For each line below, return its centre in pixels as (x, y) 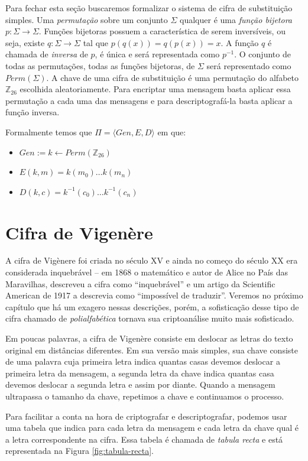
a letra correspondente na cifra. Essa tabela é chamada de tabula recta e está (144, 439)
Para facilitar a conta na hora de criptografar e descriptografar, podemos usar (146, 416)
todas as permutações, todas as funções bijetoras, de (100, 65)
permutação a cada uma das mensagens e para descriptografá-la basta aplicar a (149, 100)
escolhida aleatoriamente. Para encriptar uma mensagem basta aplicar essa (155, 89)
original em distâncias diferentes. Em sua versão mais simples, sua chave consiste (152, 350)
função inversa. (33, 112)
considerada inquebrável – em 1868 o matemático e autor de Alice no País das (147, 272)
